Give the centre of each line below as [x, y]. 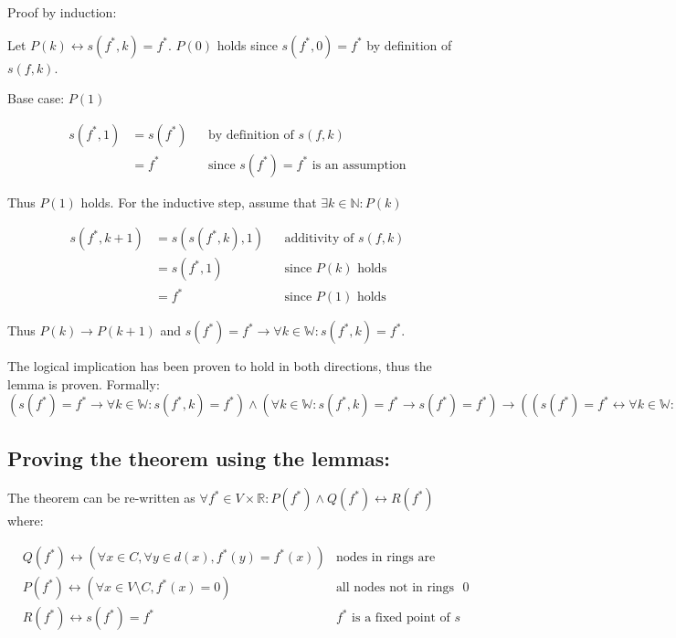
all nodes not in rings [395, 588]
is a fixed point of [401, 618]
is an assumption [359, 165]
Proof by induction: [62, 12]
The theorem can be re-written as [101, 498]
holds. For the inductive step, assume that [199, 202]
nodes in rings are [386, 558]
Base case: [36, 98]
